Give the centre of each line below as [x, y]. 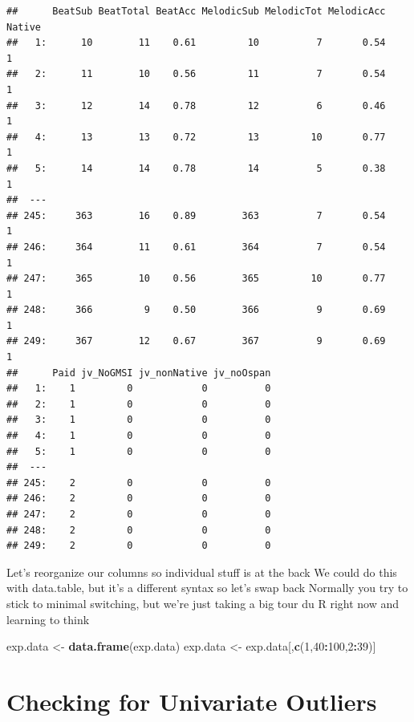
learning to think [48, 619]
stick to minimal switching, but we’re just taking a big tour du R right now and [203, 603]
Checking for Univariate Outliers [192, 701]
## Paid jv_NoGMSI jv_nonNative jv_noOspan [139, 373]
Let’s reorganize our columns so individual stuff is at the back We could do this [202, 572]
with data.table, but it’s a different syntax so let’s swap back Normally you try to [207, 588]
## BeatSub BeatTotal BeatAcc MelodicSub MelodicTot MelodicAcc [196, 11]
